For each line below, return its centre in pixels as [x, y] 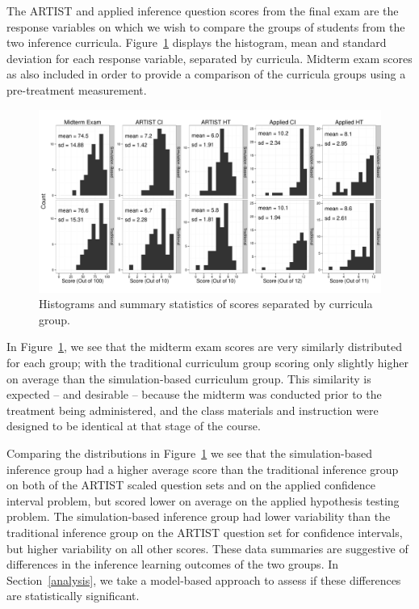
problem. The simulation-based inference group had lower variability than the [199, 516]
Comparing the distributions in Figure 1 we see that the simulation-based [189, 453]
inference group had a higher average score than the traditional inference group [203, 469]
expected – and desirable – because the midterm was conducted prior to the [194, 394]
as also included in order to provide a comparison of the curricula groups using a [206, 74]
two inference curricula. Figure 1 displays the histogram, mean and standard [197, 42]
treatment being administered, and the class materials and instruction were [193, 410]
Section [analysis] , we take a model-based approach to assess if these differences [204, 579]
